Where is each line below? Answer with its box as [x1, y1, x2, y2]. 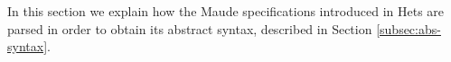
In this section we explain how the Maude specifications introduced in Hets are [7, 2, 445, 20]
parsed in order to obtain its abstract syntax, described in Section [7, 19, 372, 38]
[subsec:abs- [376, 19, 441, 38]
